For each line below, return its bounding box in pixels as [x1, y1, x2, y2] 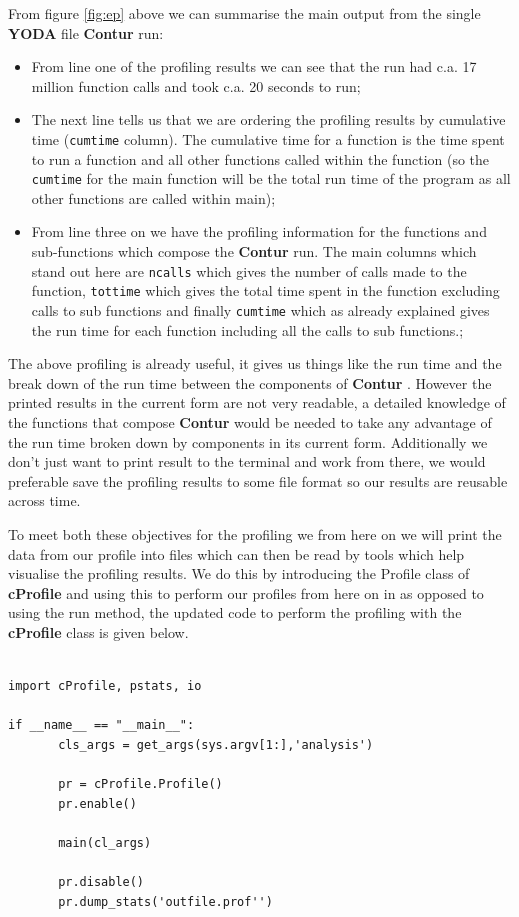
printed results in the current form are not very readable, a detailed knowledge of [8, 392, 506, 413]
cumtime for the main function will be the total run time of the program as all [31, 168, 511, 189]
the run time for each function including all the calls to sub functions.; [31, 319, 464, 340]
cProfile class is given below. [8, 621, 189, 642]
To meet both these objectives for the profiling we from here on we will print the [8, 523, 502, 544]
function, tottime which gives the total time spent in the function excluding [31, 280, 500, 301]
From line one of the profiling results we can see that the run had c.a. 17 [31, 56, 477, 77]
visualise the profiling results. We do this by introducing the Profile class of [8, 563, 470, 584]
